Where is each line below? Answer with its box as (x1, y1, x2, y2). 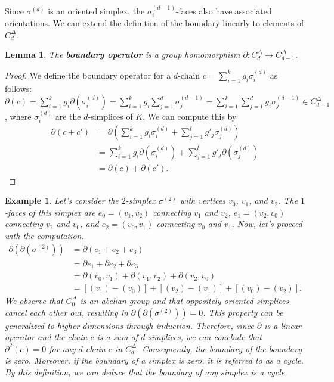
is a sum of (97, 331, 138, 343)
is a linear (264, 319, 302, 331)
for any (49, 342, 76, 355)
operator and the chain (5, 331, 88, 343)
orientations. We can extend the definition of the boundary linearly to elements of (5, 17, 304, 29)
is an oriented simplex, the (48, 4, 145, 17)
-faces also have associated (175, 4, 272, 17)
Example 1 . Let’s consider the (5, 194, 119, 207)
